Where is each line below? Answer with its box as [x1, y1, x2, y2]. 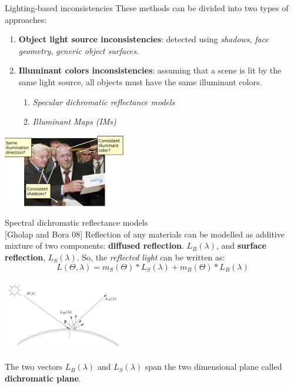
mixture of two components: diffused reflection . [5, 239, 184, 252]
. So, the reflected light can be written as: [76, 251, 225, 263]
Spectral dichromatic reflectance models [5, 216, 148, 229]
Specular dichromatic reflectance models [32, 95, 175, 108]
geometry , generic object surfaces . [18, 44, 139, 56]
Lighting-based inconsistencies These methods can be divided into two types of [5, 2, 289, 14]
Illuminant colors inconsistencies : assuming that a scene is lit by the [18, 64, 282, 76]
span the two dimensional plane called [145, 360, 282, 373]
